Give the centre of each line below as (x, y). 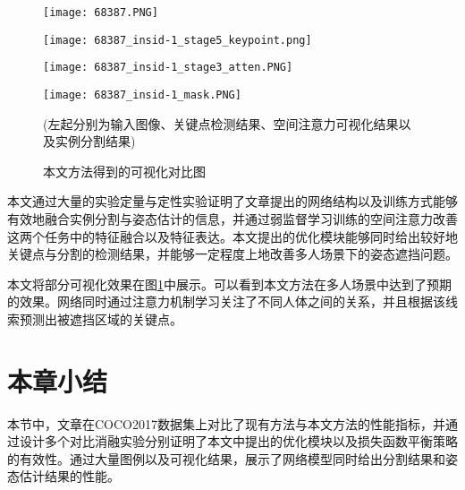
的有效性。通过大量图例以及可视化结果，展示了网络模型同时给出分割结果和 (226, 458)
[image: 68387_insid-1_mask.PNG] (142, 95)
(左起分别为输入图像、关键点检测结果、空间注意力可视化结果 (221, 123)
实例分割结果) (95, 141)
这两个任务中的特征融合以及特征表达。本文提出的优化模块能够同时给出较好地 (232, 236)
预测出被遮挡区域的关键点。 (101, 318)
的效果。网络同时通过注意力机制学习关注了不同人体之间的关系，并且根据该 (226, 301)
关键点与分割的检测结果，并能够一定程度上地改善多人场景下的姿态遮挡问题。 (232, 254)
